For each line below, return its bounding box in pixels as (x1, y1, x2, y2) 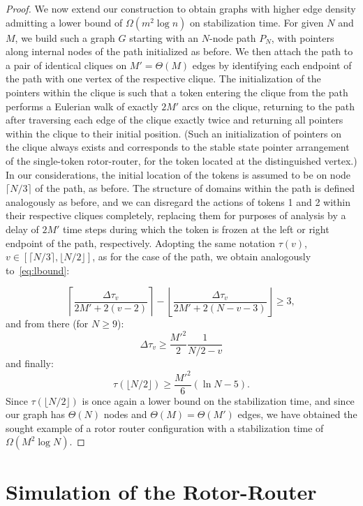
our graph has (6, 407, 65, 422)
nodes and (103, 407, 147, 422)
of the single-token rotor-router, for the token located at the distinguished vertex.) (6, 153, 357, 168)
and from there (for (6, 316, 89, 331)
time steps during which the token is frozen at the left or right (63, 221, 329, 236)
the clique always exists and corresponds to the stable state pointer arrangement (6, 140, 350, 154)
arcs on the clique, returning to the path (181, 98, 355, 113)
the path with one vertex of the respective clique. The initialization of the (6, 71, 321, 86)
